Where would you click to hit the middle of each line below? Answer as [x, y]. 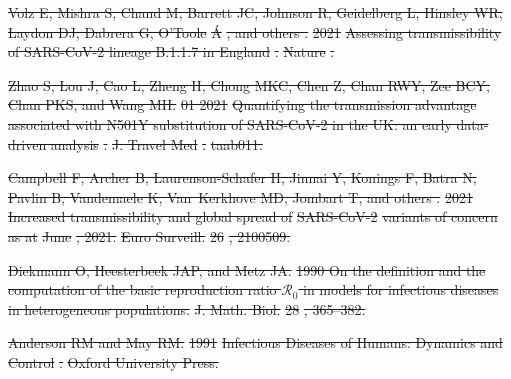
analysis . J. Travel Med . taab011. [156, 143]
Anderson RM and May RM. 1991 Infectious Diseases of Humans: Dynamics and [255, 342]
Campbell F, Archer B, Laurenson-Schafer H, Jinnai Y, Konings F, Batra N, [242, 177]
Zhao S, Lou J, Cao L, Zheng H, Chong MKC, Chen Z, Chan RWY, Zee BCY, [249, 84]
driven [27, 143]
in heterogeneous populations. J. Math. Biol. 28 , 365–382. [187, 308]
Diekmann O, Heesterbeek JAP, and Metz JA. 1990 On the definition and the [247, 269]
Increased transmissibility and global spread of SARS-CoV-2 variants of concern [253, 216]
